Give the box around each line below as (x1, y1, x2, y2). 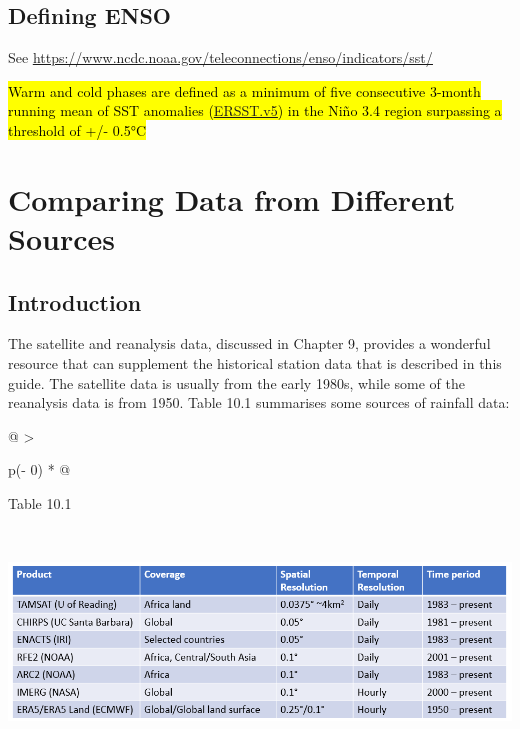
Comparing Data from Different (8, 178, 456, 219)
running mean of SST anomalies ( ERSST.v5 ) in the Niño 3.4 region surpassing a (8, 100, 502, 121)
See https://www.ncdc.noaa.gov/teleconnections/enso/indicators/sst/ (8, 47, 433, 68)
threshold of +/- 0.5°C (8, 119, 146, 140)
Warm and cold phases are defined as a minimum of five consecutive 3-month (8, 80, 481, 101)
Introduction (8, 286, 142, 317)
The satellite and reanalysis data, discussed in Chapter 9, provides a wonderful (8, 333, 491, 354)
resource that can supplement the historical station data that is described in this (8, 352, 502, 373)
